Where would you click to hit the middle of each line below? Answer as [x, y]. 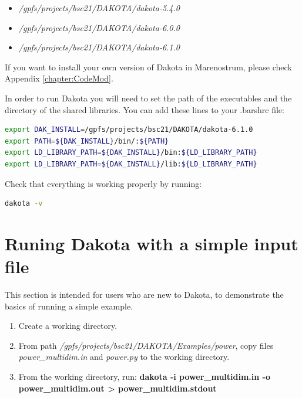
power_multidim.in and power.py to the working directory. [124, 357]
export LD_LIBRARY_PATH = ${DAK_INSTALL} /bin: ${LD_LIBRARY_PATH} [131, 153]
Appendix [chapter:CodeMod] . [59, 78]
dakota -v [24, 204]
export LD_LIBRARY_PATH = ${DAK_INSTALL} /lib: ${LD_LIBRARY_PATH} [131, 164]
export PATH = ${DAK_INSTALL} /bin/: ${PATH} [87, 141]
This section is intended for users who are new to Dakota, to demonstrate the [144, 295]
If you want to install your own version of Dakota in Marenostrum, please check [148, 67]
